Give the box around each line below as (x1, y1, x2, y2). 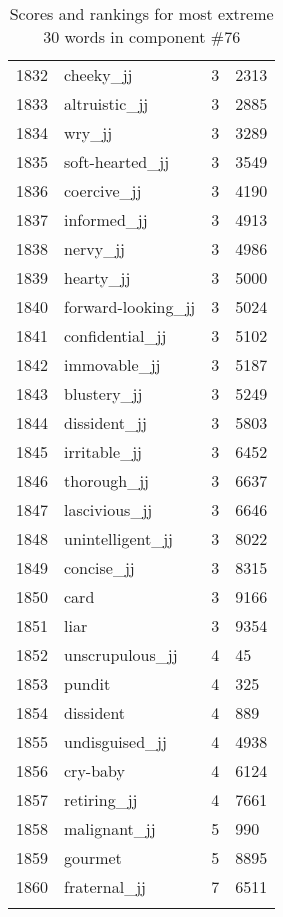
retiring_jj (64, 788, 138, 811)
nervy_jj (64, 237, 125, 260)
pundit (64, 672, 111, 695)
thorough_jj (64, 469, 149, 492)
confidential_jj (64, 324, 167, 347)
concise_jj (64, 556, 135, 579)
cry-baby (64, 759, 125, 782)
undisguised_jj (64, 730, 167, 753)
